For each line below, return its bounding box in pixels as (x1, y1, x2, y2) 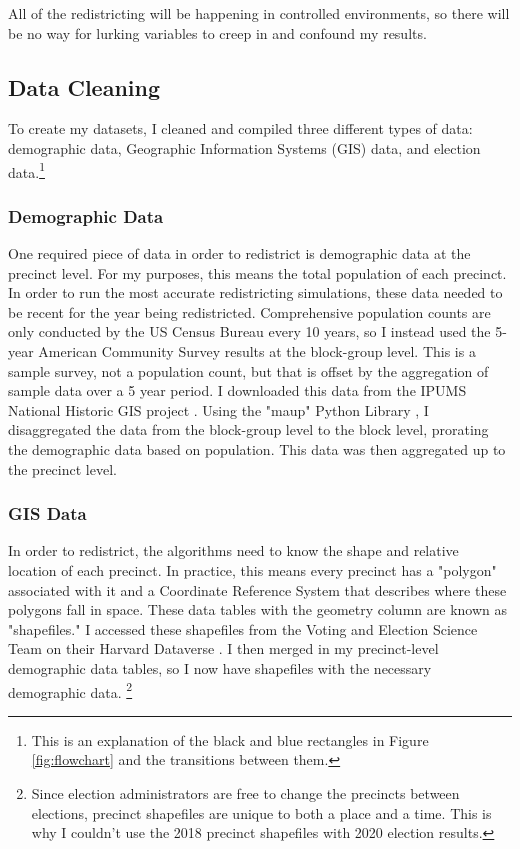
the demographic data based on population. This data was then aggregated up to (8, 438, 506, 459)
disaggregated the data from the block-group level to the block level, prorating (8, 419, 489, 440)
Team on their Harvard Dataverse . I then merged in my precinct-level (8, 638, 439, 659)
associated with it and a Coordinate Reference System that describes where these (8, 579, 507, 600)
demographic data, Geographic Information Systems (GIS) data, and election (8, 137, 481, 158)
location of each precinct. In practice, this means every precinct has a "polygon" (8, 559, 497, 580)
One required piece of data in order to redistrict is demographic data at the (8, 243, 471, 264)
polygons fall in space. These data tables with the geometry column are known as (8, 599, 507, 620)
